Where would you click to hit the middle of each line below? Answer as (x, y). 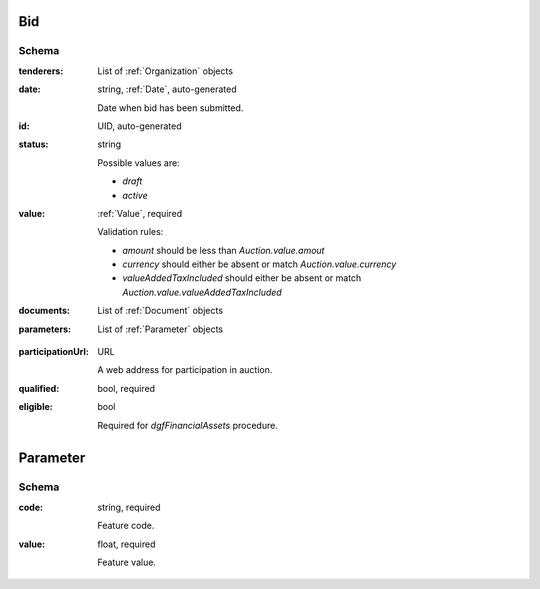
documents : (44, 311)
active (135, 195)
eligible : (36, 407)
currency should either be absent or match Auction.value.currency (259, 264)
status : (33, 144)
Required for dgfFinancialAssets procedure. (188, 425)
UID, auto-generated (139, 126)
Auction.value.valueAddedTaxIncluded (202, 292)
